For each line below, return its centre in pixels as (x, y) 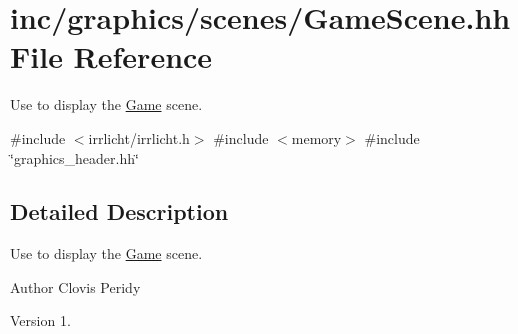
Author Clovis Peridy (75, 286)
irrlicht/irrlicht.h (139, 137)
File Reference (111, 56)
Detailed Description (119, 211)
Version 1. (40, 320)
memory (316, 137)
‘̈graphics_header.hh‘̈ (74, 157)
